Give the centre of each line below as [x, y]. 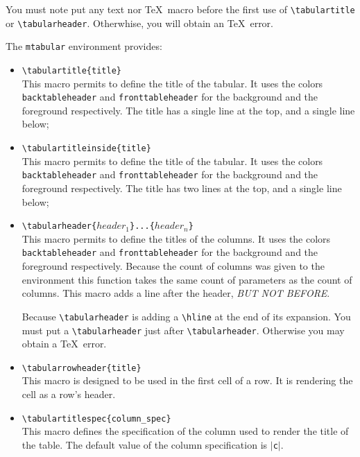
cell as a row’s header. [69, 394]
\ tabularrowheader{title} [82, 368]
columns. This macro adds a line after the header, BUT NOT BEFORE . [176, 293]
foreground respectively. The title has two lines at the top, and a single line [182, 188]
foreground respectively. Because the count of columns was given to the [173, 266]
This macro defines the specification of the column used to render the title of [185, 431]
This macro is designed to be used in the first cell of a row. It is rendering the [187, 380]
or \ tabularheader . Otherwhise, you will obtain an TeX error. [139, 23]
